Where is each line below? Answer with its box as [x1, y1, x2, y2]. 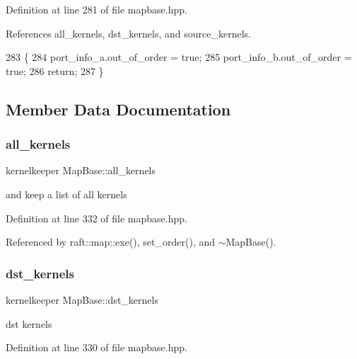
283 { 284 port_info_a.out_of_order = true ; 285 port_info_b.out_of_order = [6, 50, 352, 64]
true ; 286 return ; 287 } [6, 63, 104, 78]
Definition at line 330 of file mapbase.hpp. [6, 340, 187, 355]
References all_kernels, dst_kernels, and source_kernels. [6, 25, 251, 40]
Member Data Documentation [6, 98, 231, 120]
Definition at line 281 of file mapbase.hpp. [6, 2, 187, 16]
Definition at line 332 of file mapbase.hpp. [6, 210, 187, 225]
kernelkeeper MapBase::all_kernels [6, 163, 156, 178]
